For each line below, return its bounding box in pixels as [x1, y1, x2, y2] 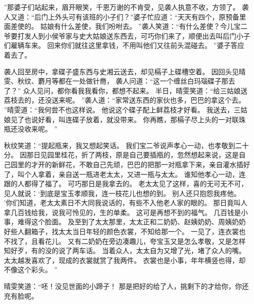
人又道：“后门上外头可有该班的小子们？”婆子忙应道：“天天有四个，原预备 [4, 11, 239, 22]
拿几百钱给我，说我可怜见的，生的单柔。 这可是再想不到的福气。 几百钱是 [4, 207, 241, 217]
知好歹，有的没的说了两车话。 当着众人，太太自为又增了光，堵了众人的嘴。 [4, 245, 246, 256]
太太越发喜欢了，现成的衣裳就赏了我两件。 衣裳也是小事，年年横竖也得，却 [4, 255, 246, 265]
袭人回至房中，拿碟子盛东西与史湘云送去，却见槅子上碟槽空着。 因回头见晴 [4, 66, 246, 76]
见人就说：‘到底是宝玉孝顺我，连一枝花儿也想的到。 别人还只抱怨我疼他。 [4, 188, 241, 198]
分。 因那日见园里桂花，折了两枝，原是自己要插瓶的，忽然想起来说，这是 [4, 150, 239, 160]
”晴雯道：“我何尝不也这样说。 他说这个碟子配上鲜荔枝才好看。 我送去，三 [4, 104, 241, 114]
